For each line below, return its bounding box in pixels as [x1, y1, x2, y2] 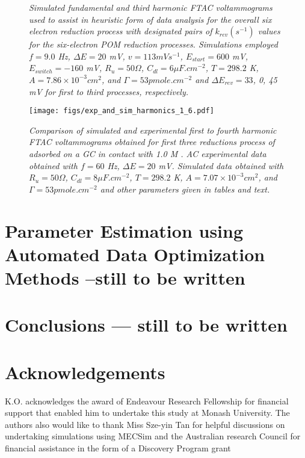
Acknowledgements [5, 359, 165, 384]
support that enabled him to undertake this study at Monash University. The [5, 406, 290, 419]
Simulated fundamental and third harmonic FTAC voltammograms [29, 1, 273, 13]
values [257, 25, 280, 37]
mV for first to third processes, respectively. [29, 85, 189, 97]
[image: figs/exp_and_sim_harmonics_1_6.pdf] [29, 107, 214, 116]
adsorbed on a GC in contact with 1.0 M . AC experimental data [29, 147, 266, 159]
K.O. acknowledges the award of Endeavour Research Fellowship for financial [5, 394, 289, 407]
